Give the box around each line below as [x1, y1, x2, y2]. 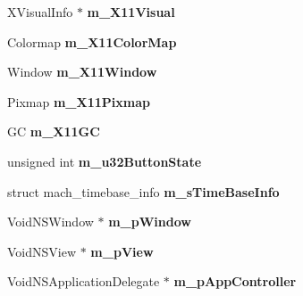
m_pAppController [173, 272, 297, 291]
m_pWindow [108, 212, 191, 231]
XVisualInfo [7, 3, 73, 21]
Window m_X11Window [7, 62, 157, 81]
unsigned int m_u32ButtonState [7, 152, 202, 170]
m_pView [90, 242, 154, 260]
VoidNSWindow [7, 212, 94, 231]
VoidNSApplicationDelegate [7, 272, 160, 291]
